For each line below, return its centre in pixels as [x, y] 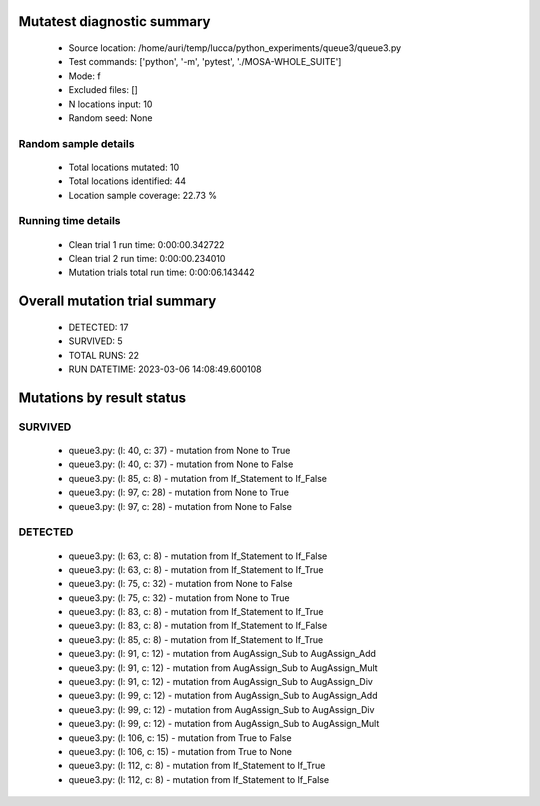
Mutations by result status [102, 397]
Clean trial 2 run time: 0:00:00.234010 [147, 259]
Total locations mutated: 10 [124, 167]
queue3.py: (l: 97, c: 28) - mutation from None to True [179, 492]
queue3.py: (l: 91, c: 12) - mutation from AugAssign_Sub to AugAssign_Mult [223, 667]
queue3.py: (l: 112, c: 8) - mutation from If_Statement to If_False [199, 779]
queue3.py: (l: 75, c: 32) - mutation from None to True [179, 597]
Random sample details [76, 143]
